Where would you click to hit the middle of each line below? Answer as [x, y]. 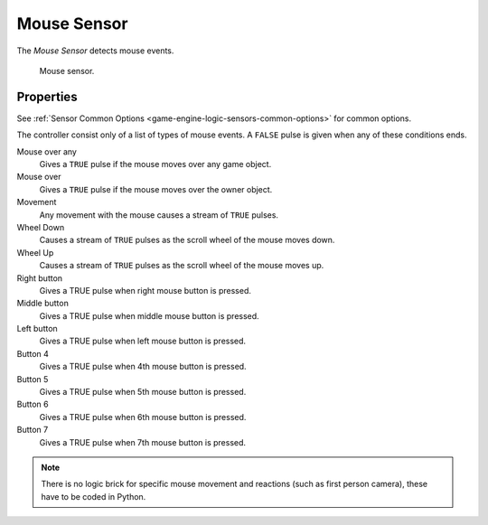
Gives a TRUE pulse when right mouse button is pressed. [145, 290]
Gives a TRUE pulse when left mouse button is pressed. [143, 341]
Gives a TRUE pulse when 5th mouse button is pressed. [143, 392]
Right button [40, 278]
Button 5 [33, 379]
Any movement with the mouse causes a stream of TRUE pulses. [159, 215]
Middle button [43, 304]
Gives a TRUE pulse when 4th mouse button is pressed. [143, 367]
